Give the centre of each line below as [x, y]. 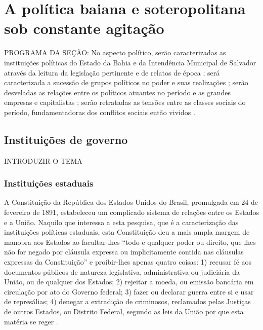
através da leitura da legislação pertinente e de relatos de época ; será [112, 72]
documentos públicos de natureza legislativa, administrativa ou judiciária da [122, 271]
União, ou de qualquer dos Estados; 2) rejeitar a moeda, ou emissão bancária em [129, 282]
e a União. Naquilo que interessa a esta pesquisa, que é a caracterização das [121, 222]
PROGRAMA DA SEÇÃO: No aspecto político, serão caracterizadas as [115, 52]
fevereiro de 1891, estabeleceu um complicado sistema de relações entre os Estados [132, 212]
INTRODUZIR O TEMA [43, 160]
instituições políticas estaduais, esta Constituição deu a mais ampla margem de [127, 232]
